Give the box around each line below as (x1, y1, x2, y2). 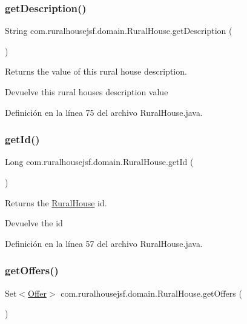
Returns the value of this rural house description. (5, 65, 187, 78)
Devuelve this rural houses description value (5, 86, 168, 98)
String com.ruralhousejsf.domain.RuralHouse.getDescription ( (5, 24, 232, 37)
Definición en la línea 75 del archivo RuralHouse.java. (5, 106, 203, 118)
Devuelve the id (5, 217, 63, 229)
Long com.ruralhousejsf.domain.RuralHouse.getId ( (5, 155, 194, 168)
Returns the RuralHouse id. (5, 196, 107, 209)
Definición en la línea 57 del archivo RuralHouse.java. (5, 237, 203, 249)
